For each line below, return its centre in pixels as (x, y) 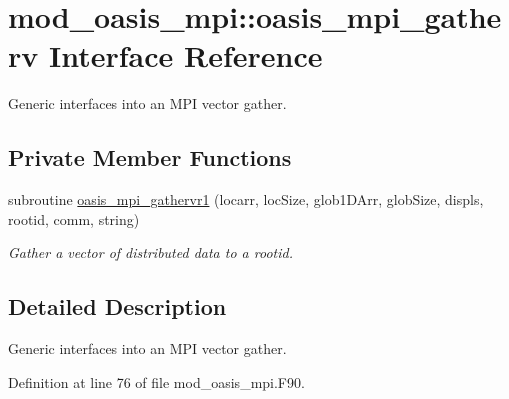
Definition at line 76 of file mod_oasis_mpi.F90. (156, 381)
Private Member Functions (150, 157)
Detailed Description (117, 306)
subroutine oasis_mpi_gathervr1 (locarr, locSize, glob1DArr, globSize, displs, (246, 199)
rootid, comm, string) (74, 218)
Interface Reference (185, 55)
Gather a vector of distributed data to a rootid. (150, 252)
